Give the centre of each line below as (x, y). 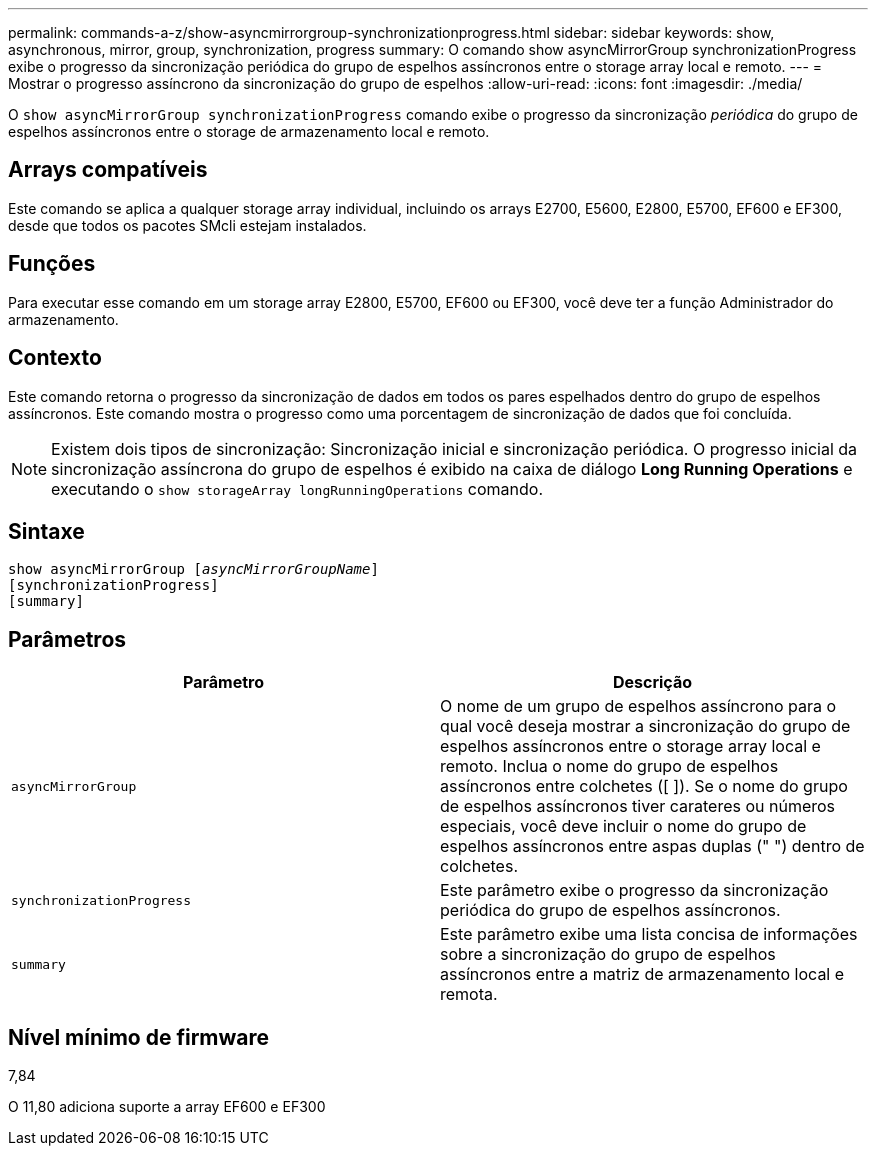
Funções (52, 264)
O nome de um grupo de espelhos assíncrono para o (638, 706)
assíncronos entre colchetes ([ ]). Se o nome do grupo (644, 786)
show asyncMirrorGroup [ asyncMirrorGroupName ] (193, 569)
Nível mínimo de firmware (139, 1037)
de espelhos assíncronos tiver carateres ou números (638, 806)
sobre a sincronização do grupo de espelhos (608, 954)
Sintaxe (46, 531)
